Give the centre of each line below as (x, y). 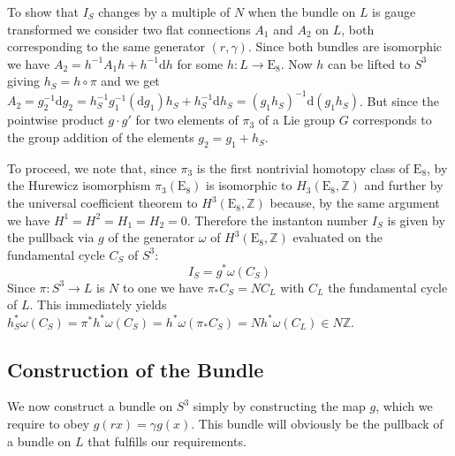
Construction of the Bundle (136, 369)
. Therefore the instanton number (277, 220)
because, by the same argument (355, 203)
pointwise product (56, 120)
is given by (416, 220)
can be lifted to (369, 63)
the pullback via (51, 237)
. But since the (399, 100)
